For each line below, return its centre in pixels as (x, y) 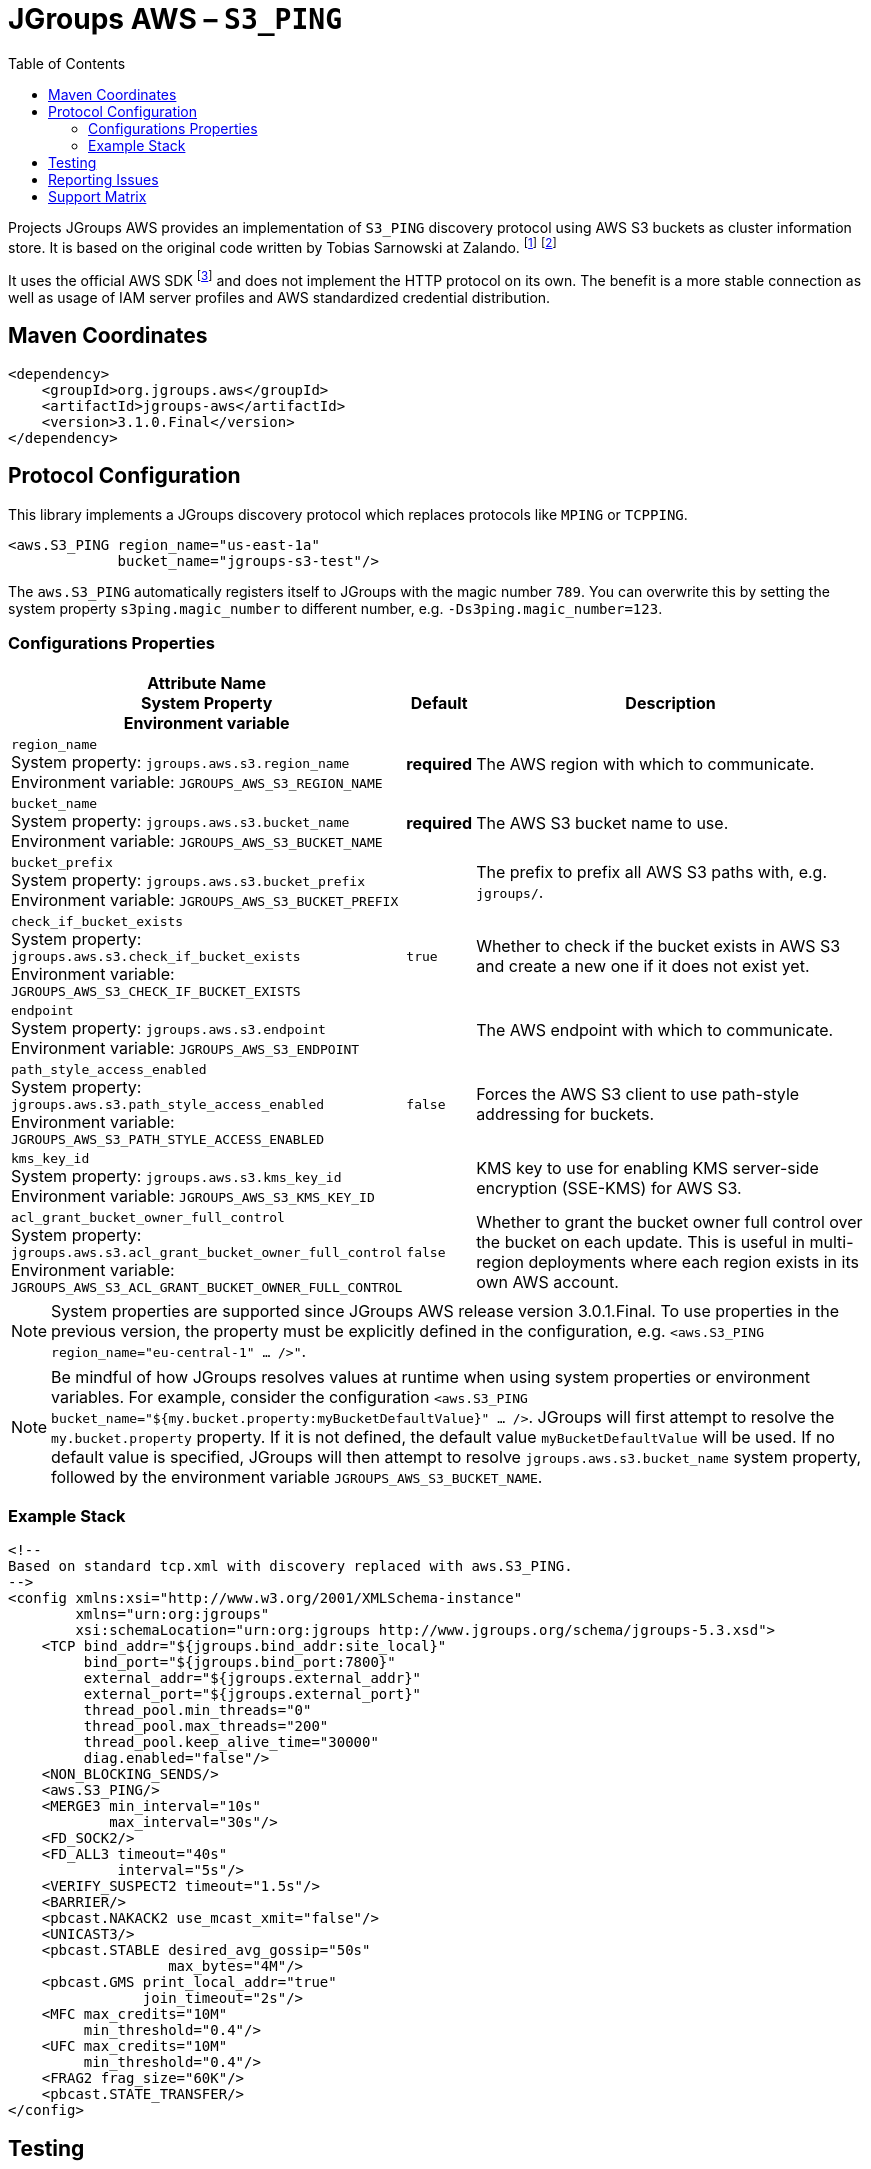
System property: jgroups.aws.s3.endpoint (168, 1027)
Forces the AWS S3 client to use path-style (638, 1094)
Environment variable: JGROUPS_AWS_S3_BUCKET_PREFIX (205, 899)
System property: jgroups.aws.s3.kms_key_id (176, 1175)
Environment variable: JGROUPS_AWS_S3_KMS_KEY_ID (193, 1195)
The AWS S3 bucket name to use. (602, 823)
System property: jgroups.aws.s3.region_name (180, 761)
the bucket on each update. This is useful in (640, 1242)
